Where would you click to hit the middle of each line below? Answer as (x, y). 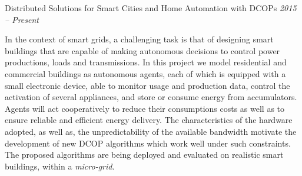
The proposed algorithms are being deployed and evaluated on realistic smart (144, 155)
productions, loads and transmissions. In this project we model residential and (146, 62)
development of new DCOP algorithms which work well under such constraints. (148, 143)
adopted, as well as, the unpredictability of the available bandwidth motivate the (151, 131)
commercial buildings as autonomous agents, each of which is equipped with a (145, 73)
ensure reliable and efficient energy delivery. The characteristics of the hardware (149, 120)
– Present (22, 19)
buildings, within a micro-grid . (60, 166)
